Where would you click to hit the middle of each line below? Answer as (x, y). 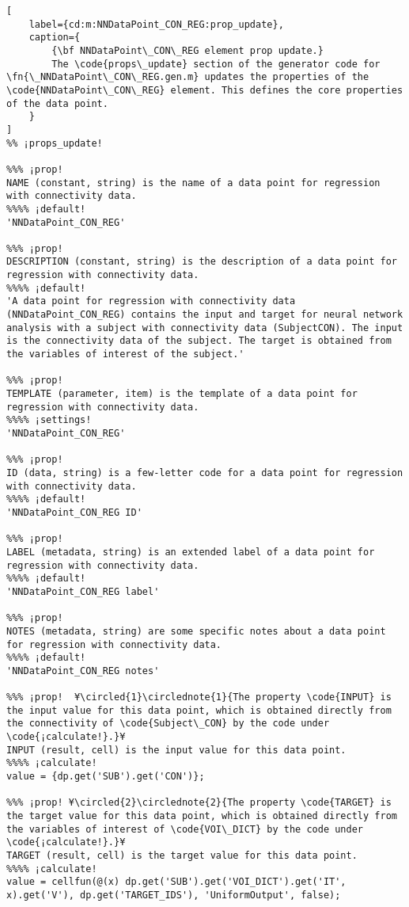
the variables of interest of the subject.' (125, 354)
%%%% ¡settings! (49, 420)
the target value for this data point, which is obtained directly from (202, 816)
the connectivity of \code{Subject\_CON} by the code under (168, 724)
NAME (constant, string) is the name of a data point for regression (193, 183)
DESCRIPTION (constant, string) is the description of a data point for (202, 262)
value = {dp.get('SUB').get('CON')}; (106, 777)
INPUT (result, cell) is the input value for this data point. (176, 750)
